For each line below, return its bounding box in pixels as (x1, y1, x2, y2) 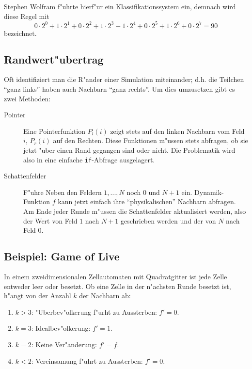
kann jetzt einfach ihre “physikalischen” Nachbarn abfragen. (58, 196, 236, 207)
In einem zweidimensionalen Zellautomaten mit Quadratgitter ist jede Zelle (4, 272, 227, 282)
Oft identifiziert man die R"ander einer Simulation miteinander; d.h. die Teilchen (4, 74, 244, 84)
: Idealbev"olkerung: (31, 323, 91, 333)
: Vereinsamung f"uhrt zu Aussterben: (31, 355, 143, 366)
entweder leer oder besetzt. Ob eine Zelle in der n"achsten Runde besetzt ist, (4, 281, 231, 291)
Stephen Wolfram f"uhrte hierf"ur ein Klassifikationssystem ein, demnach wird (4, 1, 236, 11)
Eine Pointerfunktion (23, 126, 86, 136)
